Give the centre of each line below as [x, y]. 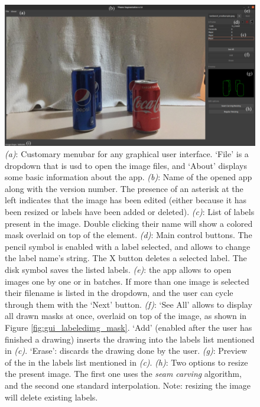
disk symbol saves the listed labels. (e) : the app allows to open [118, 270]
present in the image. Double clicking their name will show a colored [129, 223]
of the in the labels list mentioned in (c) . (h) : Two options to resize [126, 362]
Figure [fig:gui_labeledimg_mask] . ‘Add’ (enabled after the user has [129, 327]
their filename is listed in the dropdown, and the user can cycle [119, 293]
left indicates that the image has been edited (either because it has [126, 200]
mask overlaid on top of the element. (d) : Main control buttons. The [129, 235]
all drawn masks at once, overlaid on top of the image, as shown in [126, 316]
